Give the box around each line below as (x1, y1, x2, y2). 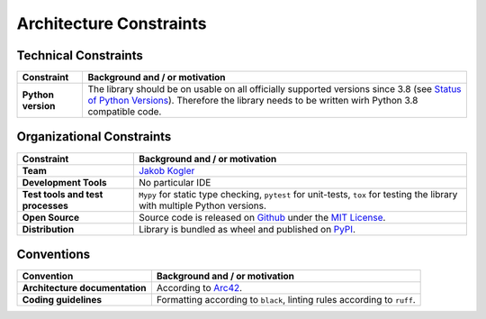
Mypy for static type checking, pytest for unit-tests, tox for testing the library (138, 187, 458, 200)
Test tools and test (22, 187, 103, 200)
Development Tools (22, 176, 107, 188)
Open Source (22, 211, 80, 223)
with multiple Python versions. (138, 199, 267, 212)
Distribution (22, 223, 75, 235)
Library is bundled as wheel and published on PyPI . (138, 223, 355, 235)
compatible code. (87, 105, 162, 118)
